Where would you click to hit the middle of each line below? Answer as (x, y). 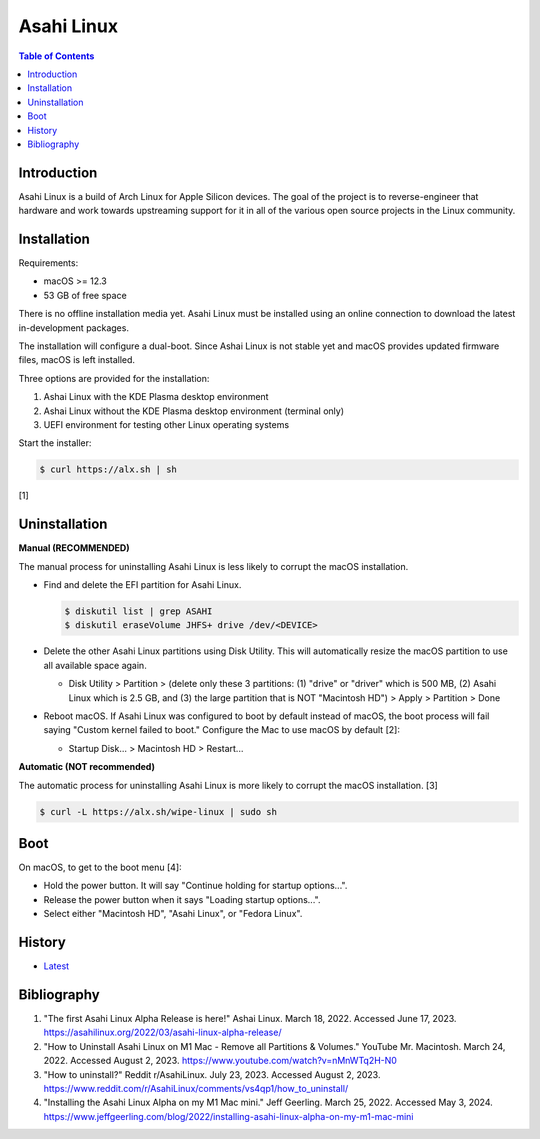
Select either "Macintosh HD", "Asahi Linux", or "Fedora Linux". (173, 914)
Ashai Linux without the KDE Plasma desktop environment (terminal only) (194, 411)
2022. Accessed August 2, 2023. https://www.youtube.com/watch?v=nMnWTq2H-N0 (220, 1061)
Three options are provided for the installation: (114, 378)
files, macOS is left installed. (76, 360)
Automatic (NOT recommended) (86, 767)
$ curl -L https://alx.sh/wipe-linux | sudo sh (158, 811)
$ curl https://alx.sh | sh (108, 469)
